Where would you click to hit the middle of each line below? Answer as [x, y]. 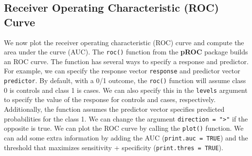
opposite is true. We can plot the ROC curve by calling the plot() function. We [124, 128]
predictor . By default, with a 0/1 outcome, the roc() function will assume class [125, 80]
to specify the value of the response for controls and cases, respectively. [110, 99]
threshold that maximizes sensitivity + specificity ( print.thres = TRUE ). [114, 147]
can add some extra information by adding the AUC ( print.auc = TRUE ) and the [126, 137]
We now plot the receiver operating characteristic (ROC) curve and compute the [124, 42]
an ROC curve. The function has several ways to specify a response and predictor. [126, 61]
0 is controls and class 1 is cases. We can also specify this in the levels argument [126, 90]
